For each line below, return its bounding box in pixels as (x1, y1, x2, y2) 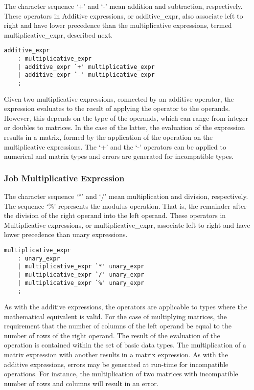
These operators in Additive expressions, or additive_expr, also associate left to (4, 10, 243, 21)
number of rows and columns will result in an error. (4, 378, 159, 388)
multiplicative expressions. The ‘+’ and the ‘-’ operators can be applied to (4, 141, 226, 152)
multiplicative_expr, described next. (4, 29, 113, 40)
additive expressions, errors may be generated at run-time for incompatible (4, 359, 229, 369)
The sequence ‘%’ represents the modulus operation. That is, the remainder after (4, 200, 247, 211)
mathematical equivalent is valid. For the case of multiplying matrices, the (4, 311, 227, 321)
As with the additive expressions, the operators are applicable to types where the (4, 301, 247, 311)
